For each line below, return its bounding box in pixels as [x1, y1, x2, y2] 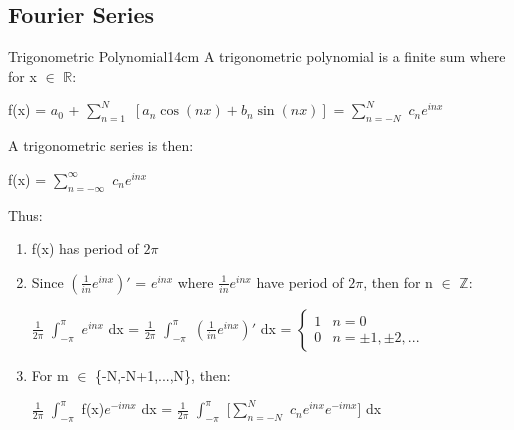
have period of [256, 271, 344, 292]
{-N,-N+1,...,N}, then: [95, 364, 231, 385]
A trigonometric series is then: [8, 135, 194, 156]
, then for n [363, 271, 433, 292]
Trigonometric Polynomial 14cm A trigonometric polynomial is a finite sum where [8, 46, 506, 67]
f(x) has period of [31, 238, 139, 259]
